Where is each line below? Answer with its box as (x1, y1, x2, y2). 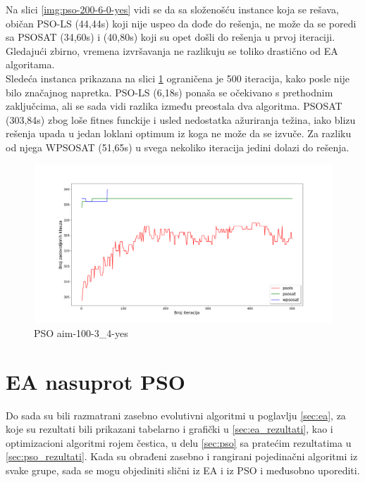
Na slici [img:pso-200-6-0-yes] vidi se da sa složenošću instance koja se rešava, (6, 2, 339, 16)
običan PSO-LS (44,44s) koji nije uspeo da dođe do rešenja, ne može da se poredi (6, 15, 357, 30)
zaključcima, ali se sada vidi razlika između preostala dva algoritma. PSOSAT (6, 99, 342, 113)
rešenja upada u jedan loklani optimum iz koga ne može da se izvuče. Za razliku (6, 126, 352, 141)
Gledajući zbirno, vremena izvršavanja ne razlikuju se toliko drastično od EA (6, 43, 338, 58)
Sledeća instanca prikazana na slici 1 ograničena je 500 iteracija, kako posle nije (6, 70, 350, 85)
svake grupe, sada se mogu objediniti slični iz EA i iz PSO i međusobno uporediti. (6, 462, 360, 477)
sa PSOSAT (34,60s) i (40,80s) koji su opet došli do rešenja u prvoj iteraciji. (6, 30, 335, 44)
